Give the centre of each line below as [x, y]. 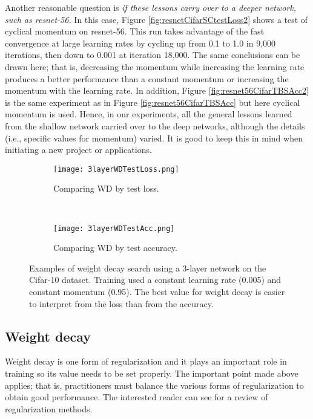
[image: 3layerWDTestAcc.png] [114, 228]
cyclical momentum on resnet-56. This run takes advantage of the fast [135, 31]
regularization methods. [49, 408]
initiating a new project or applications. [78, 150]
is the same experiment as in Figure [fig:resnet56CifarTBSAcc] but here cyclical [153, 102]
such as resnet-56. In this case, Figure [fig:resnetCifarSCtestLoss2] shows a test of [156, 19]
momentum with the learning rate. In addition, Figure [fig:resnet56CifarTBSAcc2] [157, 90]
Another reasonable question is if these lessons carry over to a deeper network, [151, 7]
